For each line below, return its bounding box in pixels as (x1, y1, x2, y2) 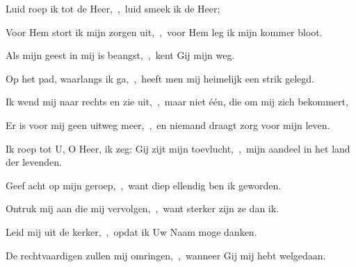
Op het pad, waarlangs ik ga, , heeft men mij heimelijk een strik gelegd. (6, 71, 314, 85)
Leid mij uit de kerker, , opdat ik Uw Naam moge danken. (6, 224, 257, 239)
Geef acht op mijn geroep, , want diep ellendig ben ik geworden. (6, 178, 282, 192)
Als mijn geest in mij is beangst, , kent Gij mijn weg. (6, 48, 235, 62)
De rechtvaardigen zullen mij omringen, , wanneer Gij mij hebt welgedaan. (6, 248, 326, 262)
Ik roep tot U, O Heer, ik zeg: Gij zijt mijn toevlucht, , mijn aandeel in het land (6, 141, 350, 155)
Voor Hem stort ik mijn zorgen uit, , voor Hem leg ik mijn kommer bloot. (6, 24, 323, 39)
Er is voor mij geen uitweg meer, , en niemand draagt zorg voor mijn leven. (6, 117, 330, 132)
